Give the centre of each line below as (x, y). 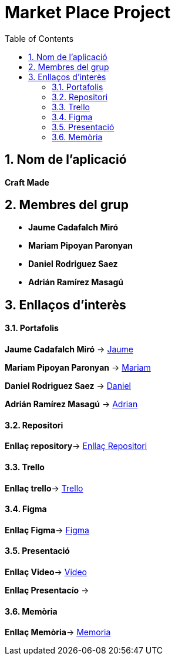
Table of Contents (39, 38)
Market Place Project (88, 12)
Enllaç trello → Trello (44, 488)
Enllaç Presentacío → (47, 590)
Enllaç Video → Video (46, 572)
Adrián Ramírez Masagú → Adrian (71, 404)
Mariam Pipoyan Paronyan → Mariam (78, 368)
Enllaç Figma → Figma (47, 530)
